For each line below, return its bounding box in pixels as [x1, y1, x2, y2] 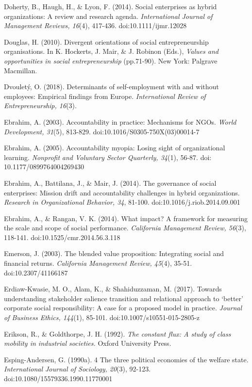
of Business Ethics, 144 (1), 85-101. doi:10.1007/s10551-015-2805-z [4, 312, 200, 322]
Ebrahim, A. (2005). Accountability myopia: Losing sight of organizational [4, 143, 225, 153]
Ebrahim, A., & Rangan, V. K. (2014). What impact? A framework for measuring [4, 213, 248, 223]
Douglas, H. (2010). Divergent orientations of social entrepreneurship [4, 36, 209, 47]
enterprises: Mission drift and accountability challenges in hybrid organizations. [4, 187, 240, 197]
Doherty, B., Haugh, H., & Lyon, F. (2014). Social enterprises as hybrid [4, 1, 217, 11]
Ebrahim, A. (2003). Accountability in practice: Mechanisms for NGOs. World [4, 116, 236, 127]
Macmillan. [4, 65, 37, 75]
